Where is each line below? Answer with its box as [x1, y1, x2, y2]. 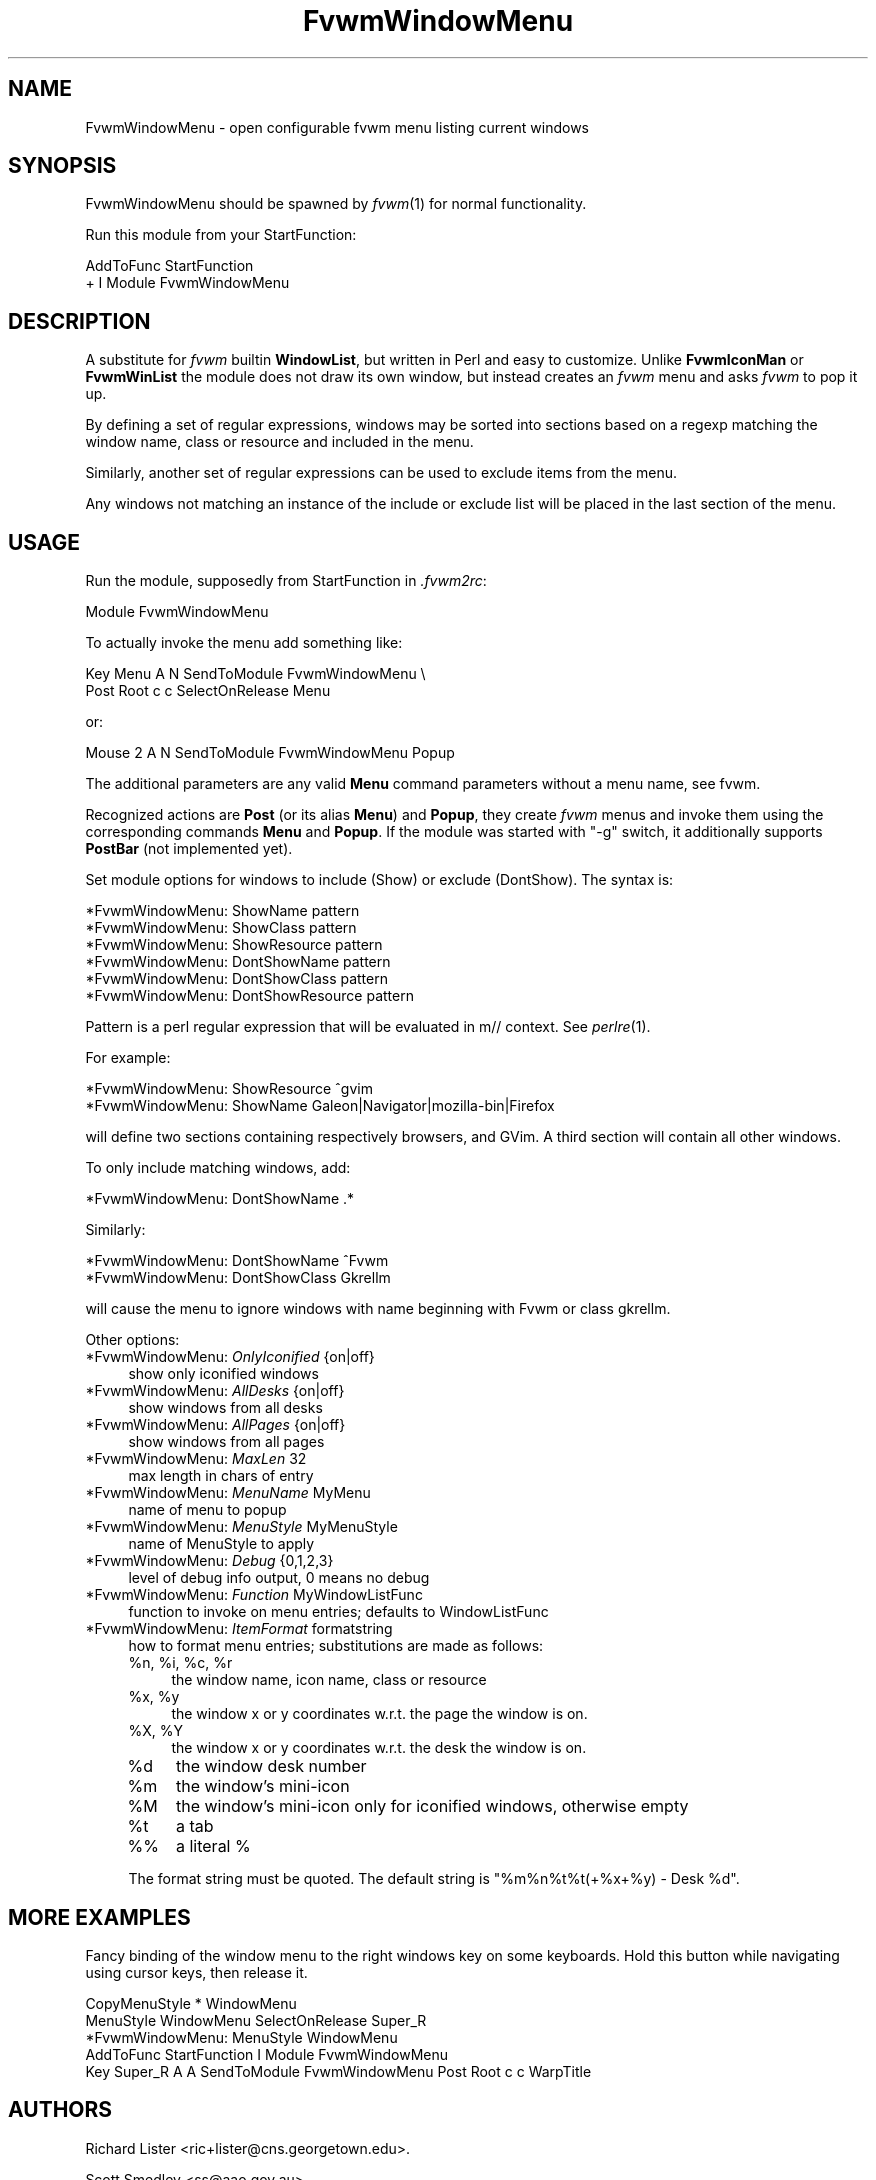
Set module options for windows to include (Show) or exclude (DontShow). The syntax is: [85, 871, 674, 889]
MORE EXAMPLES [8, 1904, 191, 1930]
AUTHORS [8, 2097, 113, 2123]
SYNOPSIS [8, 153, 117, 179]
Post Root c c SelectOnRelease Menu [85, 682, 331, 700]
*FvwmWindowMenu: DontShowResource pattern [85, 987, 414, 1005]
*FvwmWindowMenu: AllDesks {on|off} [85, 1382, 345, 1400]
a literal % [175, 1836, 251, 1857]
